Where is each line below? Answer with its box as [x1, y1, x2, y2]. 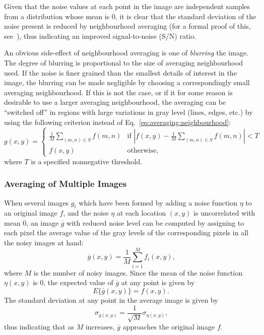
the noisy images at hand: [4, 237, 84, 248]
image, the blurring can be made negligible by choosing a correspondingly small [4, 77, 250, 88]
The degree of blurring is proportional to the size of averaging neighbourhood [4, 57, 243, 68]
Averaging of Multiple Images [4, 177, 127, 190]
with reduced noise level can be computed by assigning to [67, 217, 244, 228]
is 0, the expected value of [33, 277, 113, 288]
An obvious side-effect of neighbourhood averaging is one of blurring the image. [4, 47, 248, 58]
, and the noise [63, 208, 109, 218]
